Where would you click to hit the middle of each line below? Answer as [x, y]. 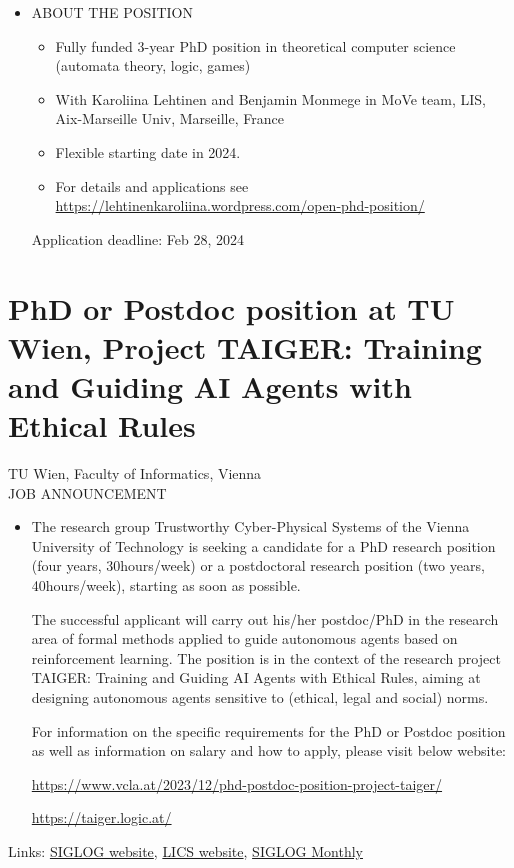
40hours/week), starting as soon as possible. [166, 585]
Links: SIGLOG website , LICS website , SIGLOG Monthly [185, 850]
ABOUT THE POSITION [112, 12]
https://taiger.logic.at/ [101, 817]
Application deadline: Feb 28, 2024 [137, 238]
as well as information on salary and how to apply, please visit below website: [268, 750]
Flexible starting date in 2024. [148, 151]
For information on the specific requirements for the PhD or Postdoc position [268, 730]
